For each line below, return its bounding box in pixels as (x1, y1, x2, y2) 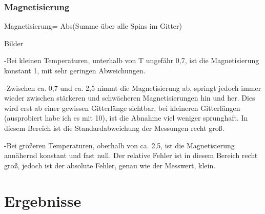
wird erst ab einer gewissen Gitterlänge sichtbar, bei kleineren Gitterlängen (4, 102, 240, 113)
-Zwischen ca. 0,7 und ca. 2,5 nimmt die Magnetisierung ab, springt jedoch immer (4, 82, 261, 93)
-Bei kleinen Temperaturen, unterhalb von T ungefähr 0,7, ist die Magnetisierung (4, 55, 259, 66)
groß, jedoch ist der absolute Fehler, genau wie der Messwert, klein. (4, 160, 216, 170)
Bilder (4, 37, 24, 48)
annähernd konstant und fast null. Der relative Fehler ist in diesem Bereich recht (4, 150, 258, 161)
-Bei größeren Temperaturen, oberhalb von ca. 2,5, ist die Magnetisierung (4, 140, 235, 150)
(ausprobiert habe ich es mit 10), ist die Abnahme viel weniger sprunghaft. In (4, 112, 248, 123)
